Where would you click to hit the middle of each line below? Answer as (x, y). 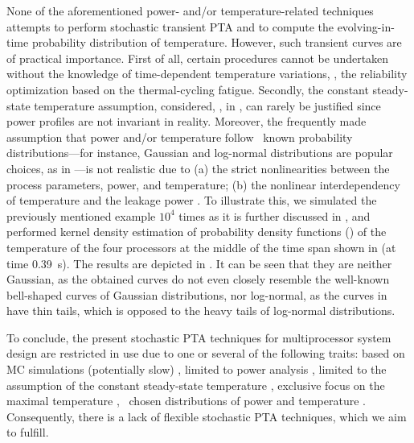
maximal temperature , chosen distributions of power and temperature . (186, 401)
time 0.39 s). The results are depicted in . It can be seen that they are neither (199, 263)
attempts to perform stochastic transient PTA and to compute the (170, 26)
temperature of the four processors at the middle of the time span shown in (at (201, 247)
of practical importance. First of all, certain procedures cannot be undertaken (198, 58)
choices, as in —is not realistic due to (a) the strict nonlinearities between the (198, 168)
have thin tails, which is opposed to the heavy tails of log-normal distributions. (201, 311)
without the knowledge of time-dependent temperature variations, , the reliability (207, 74)
